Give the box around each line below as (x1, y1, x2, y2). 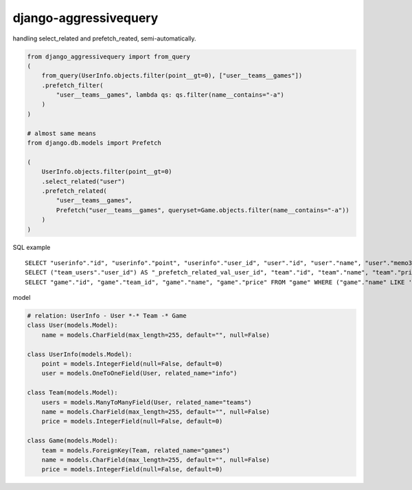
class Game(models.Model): (27, 436, 118, 445)
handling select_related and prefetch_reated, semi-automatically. (12, 34, 196, 43)
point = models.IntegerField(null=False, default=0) (41, 360, 223, 368)
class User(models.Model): (27, 321, 118, 329)
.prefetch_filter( (41, 81, 104, 89)
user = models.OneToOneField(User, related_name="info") (41, 369, 238, 377)
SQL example (12, 243, 51, 251)
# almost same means (27, 129, 96, 137)
